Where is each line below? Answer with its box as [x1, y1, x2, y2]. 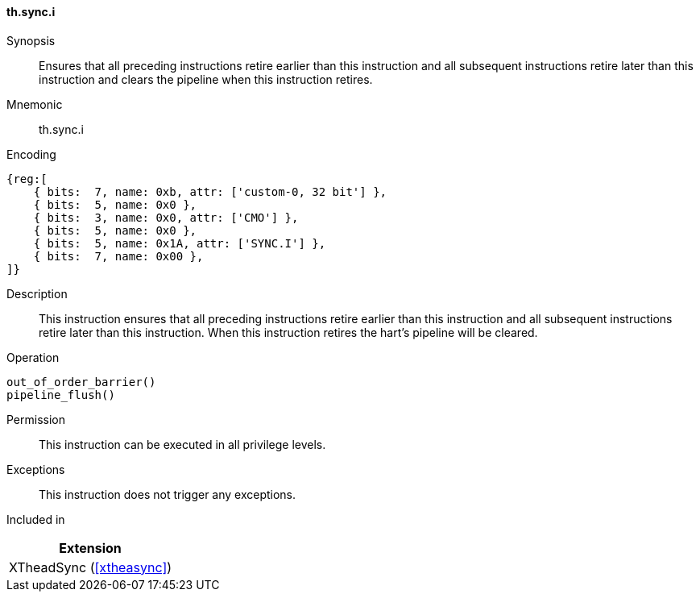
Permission [6, 412, 66, 426]
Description [6, 286, 68, 301]
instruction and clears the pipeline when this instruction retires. [39, 72, 373, 86]
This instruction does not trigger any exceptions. [39, 487, 296, 501]
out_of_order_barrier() [6, 375, 156, 388]
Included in [6, 512, 65, 526]
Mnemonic [6, 97, 63, 111]
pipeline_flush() [6, 388, 115, 401]
